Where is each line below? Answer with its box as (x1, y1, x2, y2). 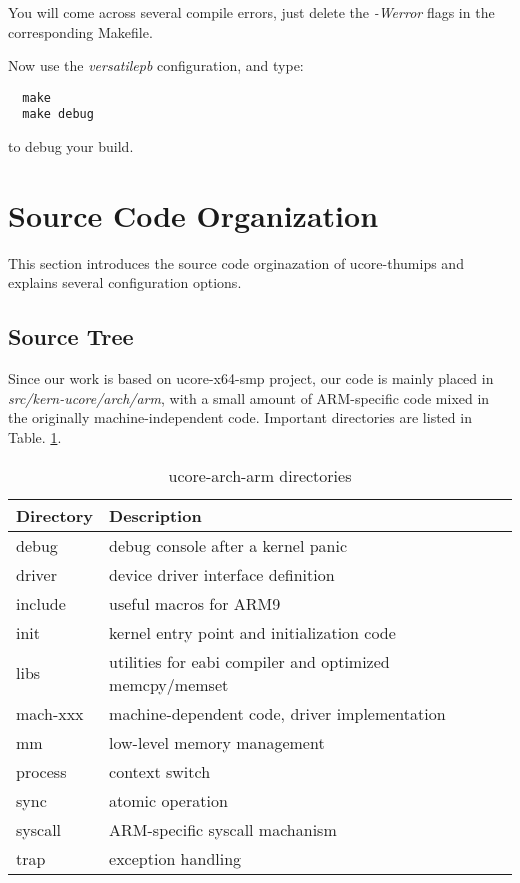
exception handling (109, 846, 242, 870)
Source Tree (8, 321, 134, 352)
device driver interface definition (109, 562, 335, 586)
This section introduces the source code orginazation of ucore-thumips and (8, 252, 464, 273)
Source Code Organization (8, 194, 379, 235)
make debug (22, 107, 94, 122)
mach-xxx (16, 701, 84, 725)
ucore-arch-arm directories (168, 463, 352, 487)
